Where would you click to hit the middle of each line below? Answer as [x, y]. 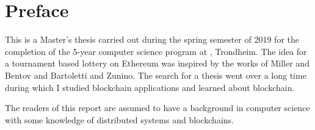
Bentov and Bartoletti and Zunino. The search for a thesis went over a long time [156, 75]
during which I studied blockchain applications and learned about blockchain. [150, 87]
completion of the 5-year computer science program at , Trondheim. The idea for [156, 51]
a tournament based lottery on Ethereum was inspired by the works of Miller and [157, 63]
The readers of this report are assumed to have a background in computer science [157, 108]
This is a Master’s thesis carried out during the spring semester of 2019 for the [152, 39]
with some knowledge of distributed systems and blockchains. [119, 119]
